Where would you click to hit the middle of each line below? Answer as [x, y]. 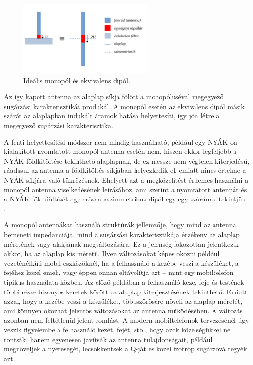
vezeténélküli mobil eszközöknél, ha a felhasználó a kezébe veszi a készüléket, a [121, 263]
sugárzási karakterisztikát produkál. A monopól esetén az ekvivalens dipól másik [124, 106]
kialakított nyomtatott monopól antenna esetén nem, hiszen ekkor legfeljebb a [120, 151]
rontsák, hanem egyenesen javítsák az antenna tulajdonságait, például [108, 339]
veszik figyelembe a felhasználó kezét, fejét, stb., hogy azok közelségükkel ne [117, 329]
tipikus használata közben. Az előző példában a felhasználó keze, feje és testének [124, 282]
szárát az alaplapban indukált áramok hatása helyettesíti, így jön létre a [112, 116]
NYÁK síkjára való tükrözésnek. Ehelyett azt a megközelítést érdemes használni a [126, 180]
